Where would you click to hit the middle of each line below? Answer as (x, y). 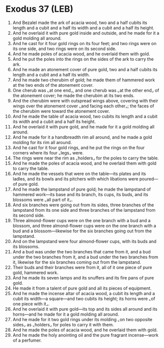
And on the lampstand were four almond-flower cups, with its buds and (84, 241)
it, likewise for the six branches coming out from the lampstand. (77, 262)
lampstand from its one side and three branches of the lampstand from (84, 210)
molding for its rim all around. (42, 142)
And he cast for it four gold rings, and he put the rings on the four (79, 148)
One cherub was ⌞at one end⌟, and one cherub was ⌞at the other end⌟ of (86, 90)
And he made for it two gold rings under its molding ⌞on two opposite (82, 319)
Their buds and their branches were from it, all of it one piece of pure (82, 267)
